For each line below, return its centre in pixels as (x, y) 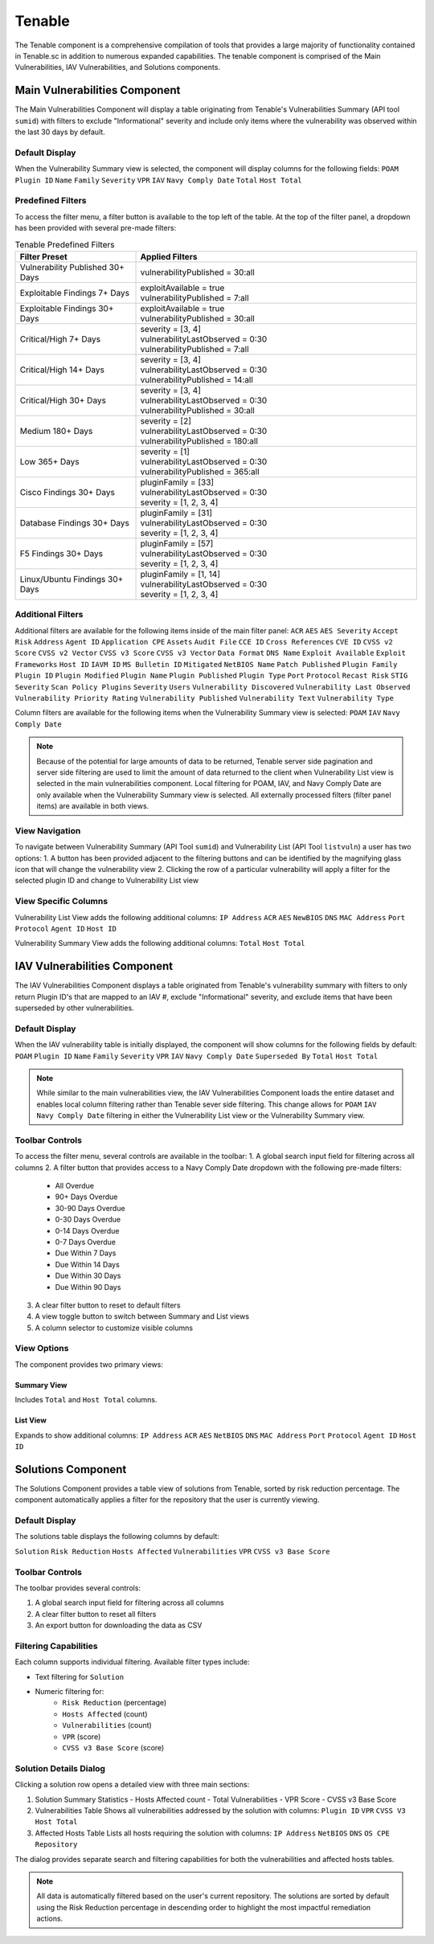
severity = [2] (166, 420)
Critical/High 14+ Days (62, 370)
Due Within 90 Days (88, 1287)
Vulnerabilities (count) (107, 1725)
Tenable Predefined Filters (65, 244)
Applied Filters (169, 256)
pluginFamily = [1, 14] (180, 574)
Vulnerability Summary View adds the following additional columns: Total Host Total (160, 943)
